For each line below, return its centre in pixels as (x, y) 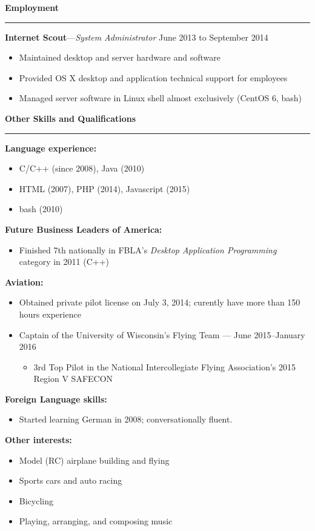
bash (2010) (41, 209)
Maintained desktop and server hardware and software (120, 57)
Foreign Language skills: (56, 399)
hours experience (50, 314)
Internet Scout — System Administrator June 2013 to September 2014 (137, 37)
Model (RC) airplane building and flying (94, 460)
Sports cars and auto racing (71, 480)
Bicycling (36, 500)
